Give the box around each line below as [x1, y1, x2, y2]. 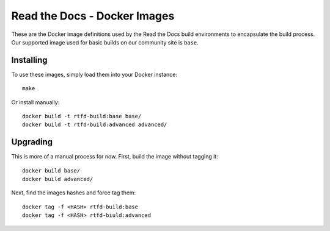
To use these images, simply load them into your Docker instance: [11, 71, 177, 78]
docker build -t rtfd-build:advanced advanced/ [22, 121, 167, 128]
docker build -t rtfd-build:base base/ [22, 113, 142, 120]
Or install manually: [11, 98, 60, 106]
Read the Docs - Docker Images [11, 9, 175, 23]
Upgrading [11, 137, 53, 147]
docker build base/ [22, 167, 81, 174]
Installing [11, 55, 48, 65]
